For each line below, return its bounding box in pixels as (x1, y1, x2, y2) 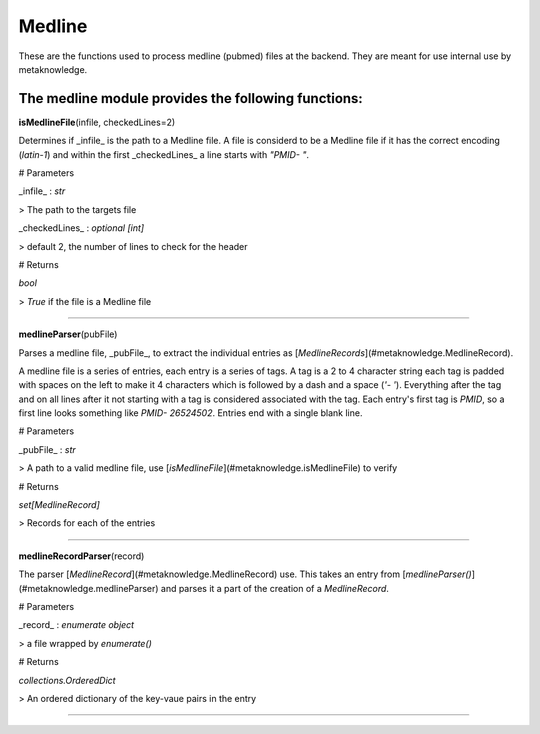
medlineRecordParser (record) (18, 550, 145, 562)
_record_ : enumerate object (18, 619, 135, 631)
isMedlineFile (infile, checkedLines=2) (18, 116, 176, 128)
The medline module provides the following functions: (18, 90, 364, 107)
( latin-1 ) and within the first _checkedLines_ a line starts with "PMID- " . (18, 148, 310, 160)
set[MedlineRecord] (18, 499, 100, 511)
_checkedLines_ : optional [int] (18, 222, 145, 234)
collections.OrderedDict (18, 674, 116, 686)
